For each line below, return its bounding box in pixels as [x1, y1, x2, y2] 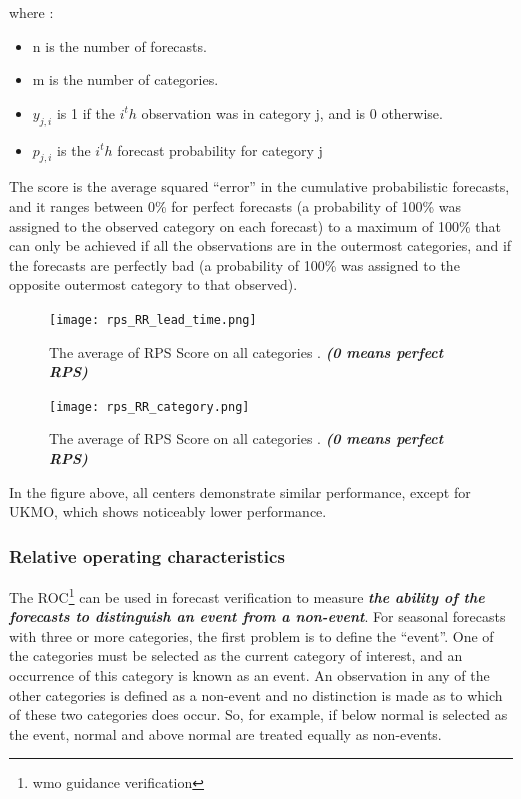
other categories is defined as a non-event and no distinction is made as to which [9, 684, 503, 705]
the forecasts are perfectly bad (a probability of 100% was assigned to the [9, 254, 460, 275]
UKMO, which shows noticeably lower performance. [9, 501, 327, 522]
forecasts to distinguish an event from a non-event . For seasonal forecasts [9, 606, 506, 627]
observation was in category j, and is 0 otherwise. [141, 102, 443, 123]
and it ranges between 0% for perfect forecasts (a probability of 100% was [9, 195, 461, 216]
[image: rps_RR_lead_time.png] [49, 312, 257, 327]
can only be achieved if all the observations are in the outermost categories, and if [9, 235, 512, 256]
